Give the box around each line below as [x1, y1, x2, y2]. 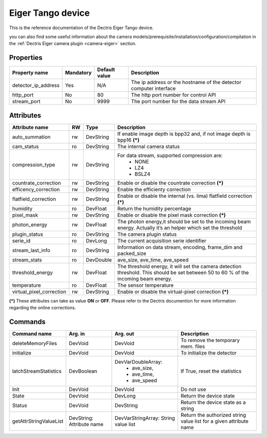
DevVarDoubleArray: [114, 358, 163, 365]
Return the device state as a [180, 399, 246, 406]
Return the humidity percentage [117, 205, 191, 212]
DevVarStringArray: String [114, 415, 175, 422]
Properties [9, 53, 43, 62]
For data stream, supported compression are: [117, 152, 223, 159]
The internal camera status [117, 143, 180, 150]
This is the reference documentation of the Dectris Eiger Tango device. [9, 25, 154, 31]
